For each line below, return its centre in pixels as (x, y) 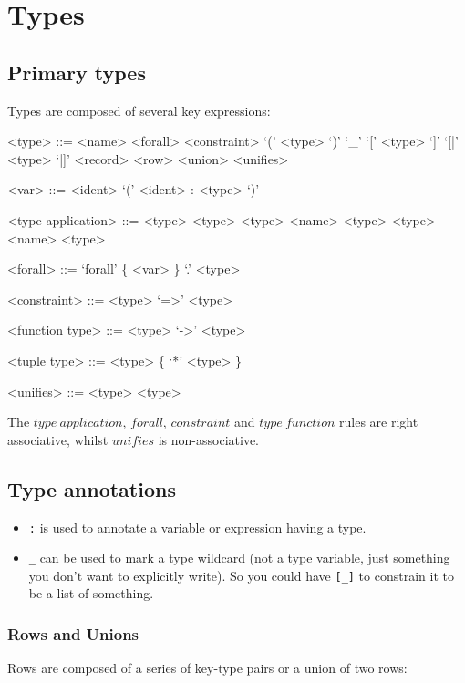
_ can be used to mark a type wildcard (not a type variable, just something (239, 558)
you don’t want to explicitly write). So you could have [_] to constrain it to (241, 575)
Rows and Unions (73, 633)
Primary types (77, 72)
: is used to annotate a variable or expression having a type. (197, 527)
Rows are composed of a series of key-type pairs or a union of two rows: (207, 668)
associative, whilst (58, 439)
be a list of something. (91, 593)
